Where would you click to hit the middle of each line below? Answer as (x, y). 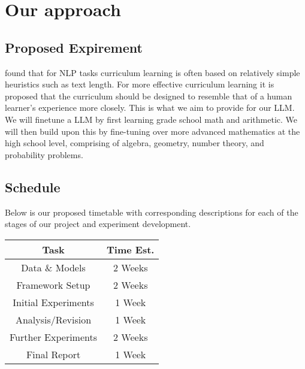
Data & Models (53, 267)
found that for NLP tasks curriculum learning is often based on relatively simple (152, 72)
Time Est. (131, 249)
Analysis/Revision (53, 319)
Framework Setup (53, 285)
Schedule (33, 187)
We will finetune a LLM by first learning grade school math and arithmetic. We (151, 119)
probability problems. (44, 154)
